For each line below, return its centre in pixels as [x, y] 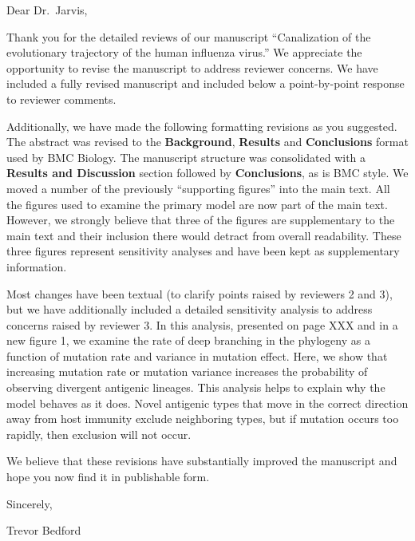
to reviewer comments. [61, 99]
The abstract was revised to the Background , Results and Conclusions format [207, 142]
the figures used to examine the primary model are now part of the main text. [197, 204]
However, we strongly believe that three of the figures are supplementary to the [201, 220]
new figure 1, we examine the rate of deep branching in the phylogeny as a [188, 340]
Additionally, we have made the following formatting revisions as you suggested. [202, 126]
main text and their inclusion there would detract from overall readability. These [204, 235]
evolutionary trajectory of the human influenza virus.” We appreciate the [184, 52]
